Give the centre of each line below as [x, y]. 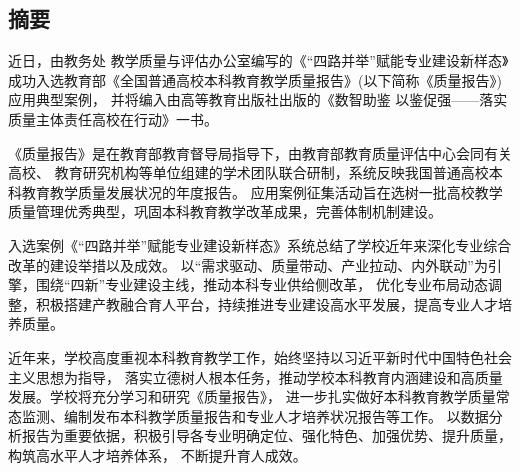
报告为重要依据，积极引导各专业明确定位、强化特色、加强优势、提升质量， [266, 435]
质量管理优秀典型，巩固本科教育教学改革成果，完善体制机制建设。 [225, 211]
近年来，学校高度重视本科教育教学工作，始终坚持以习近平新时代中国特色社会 [260, 356]
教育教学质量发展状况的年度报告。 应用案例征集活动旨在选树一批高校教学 [262, 191]
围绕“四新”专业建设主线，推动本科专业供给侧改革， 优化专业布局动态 [261, 284]
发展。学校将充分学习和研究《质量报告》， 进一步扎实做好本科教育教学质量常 [259, 396]
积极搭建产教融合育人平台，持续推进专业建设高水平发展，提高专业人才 [266, 303]
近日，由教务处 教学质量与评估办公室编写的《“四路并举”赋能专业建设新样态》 [258, 60]
